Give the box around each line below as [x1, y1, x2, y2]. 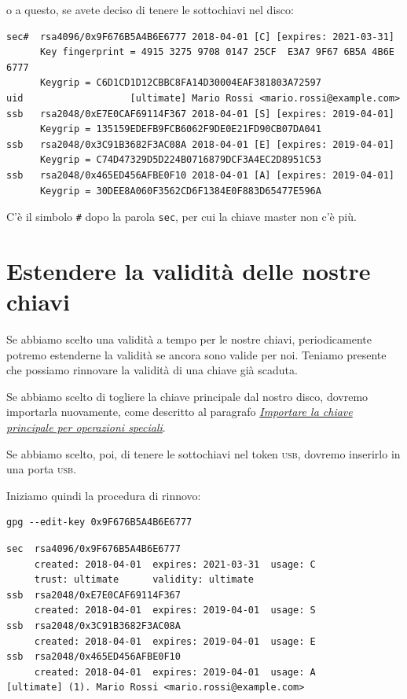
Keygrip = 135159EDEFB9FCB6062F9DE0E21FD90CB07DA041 [39, 123, 321, 135]
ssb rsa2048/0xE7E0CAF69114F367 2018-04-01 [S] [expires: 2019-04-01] [6, 108, 394, 120]
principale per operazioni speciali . [6, 419, 166, 436]
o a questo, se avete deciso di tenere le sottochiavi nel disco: [6, 2, 294, 17]
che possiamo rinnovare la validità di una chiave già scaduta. [6, 362, 298, 378]
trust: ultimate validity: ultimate [34, 574, 254, 586]
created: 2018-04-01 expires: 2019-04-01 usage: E [34, 635, 316, 647]
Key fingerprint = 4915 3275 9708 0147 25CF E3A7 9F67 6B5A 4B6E [39, 46, 394, 58]
